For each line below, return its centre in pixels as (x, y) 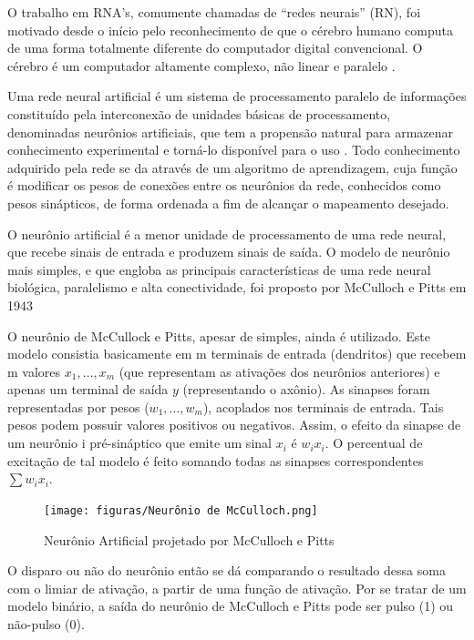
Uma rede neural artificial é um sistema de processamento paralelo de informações (237, 96)
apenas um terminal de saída (88, 389)
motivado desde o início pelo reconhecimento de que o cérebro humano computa (230, 30)
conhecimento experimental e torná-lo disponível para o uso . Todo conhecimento (234, 150)
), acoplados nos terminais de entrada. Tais (323, 406)
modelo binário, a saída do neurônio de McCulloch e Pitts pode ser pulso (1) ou (231, 606)
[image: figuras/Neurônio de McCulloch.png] (181, 510)
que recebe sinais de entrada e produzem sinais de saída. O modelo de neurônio (229, 252)
